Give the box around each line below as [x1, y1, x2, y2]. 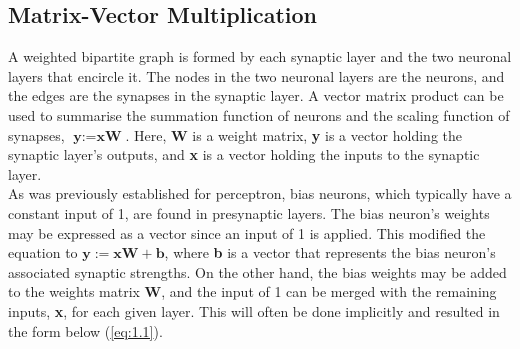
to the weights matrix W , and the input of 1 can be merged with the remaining [8, 281, 497, 302]
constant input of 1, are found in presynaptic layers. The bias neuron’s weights [8, 202, 490, 223]
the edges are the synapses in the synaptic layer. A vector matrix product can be [8, 85, 504, 106]
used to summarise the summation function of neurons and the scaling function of [8, 104, 510, 125]
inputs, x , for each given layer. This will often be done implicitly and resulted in [8, 300, 500, 321]
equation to [8, 242, 78, 263]
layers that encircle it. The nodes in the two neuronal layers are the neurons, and [8, 65, 505, 86]
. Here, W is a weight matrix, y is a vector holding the [125, 124, 462, 145]
